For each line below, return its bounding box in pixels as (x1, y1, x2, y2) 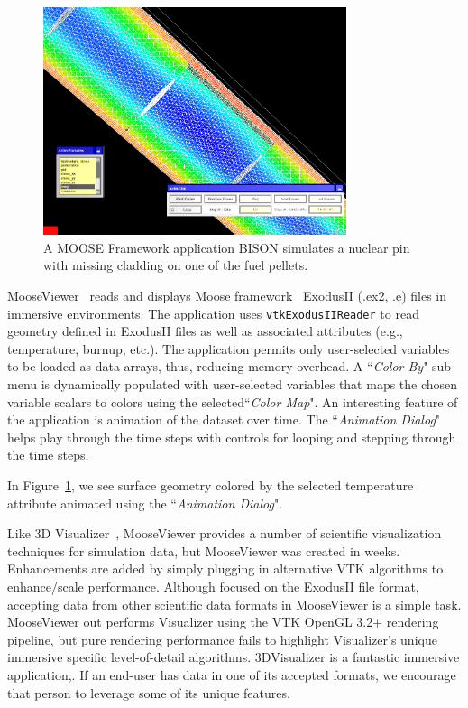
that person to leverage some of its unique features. (7, 683, 290, 702)
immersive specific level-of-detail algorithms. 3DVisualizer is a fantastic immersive (7, 647, 460, 666)
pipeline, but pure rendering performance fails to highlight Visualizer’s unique (7, 629, 437, 648)
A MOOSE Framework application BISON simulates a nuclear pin (43, 238, 410, 256)
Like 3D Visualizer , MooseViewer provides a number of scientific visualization (7, 524, 442, 543)
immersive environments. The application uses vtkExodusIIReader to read (7, 303, 419, 322)
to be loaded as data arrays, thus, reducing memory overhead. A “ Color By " (7, 357, 428, 376)
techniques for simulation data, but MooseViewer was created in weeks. (7, 541, 400, 560)
